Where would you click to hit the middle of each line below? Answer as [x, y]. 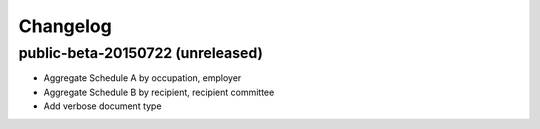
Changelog [65, 26]
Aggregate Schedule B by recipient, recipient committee [159, 92]
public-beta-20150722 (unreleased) [141, 53]
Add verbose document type [102, 106]
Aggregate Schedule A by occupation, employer [142, 78]
